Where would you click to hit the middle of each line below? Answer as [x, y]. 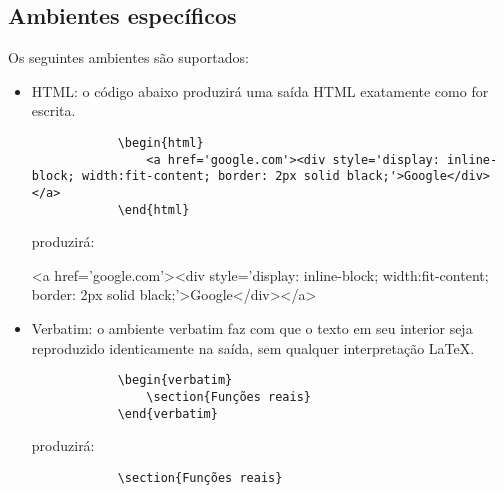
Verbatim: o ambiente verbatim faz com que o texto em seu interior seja [252, 328]
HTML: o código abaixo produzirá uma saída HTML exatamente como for [260, 90]
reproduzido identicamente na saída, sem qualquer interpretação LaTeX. [253, 347]
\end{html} [153, 209]
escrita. [53, 110]
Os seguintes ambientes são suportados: [128, 57]
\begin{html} [160, 142]
